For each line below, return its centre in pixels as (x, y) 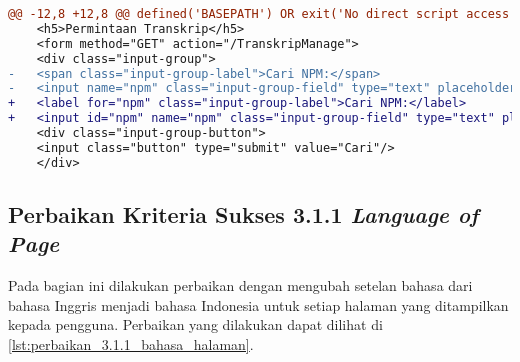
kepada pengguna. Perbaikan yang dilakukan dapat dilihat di (195, 324)
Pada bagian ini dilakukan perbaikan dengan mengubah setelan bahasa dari (240, 285)
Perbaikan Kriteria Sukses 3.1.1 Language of (243, 214)
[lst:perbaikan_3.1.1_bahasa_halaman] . (131, 344)
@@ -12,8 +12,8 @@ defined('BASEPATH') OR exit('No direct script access (259, 14)
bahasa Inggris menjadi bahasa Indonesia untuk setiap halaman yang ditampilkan (258, 304)
